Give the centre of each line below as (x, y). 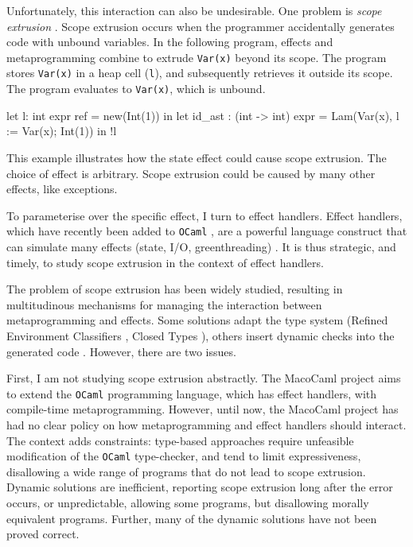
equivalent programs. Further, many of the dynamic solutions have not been (192, 518)
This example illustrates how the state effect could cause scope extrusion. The (197, 157)
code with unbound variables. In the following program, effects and (170, 42)
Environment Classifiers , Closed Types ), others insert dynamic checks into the (201, 335)
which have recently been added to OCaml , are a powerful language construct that (207, 231)
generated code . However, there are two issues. (121, 351)
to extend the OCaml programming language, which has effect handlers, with (192, 393)
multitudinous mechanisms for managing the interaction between (164, 304)
